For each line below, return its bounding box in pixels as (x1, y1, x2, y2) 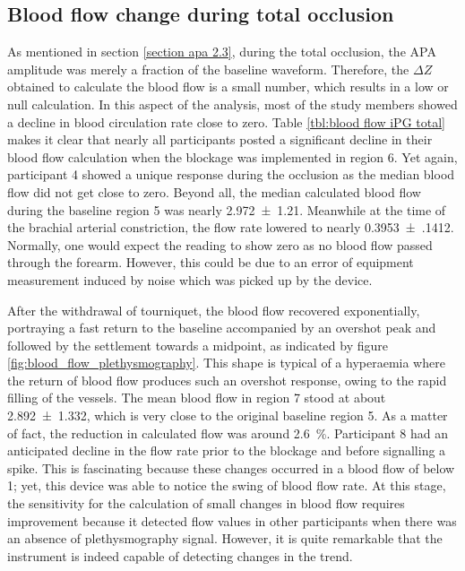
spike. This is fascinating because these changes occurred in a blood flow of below (7, 458, 455, 477)
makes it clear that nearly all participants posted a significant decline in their (7, 130, 433, 149)
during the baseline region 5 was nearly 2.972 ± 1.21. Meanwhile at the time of (7, 200, 446, 219)
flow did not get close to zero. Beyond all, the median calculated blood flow (7, 182, 421, 201)
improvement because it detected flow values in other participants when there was (7, 511, 457, 530)
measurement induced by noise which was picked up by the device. (7, 270, 373, 289)
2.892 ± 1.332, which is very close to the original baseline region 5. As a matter (7, 406, 448, 425)
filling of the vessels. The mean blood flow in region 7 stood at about (7, 388, 386, 407)
